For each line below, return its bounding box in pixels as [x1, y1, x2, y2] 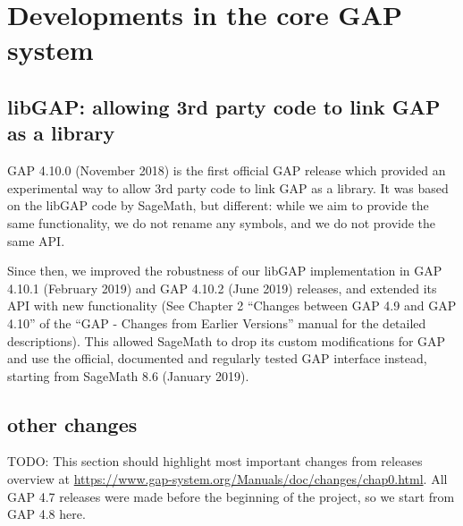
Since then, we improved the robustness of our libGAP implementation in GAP [7, 261, 442, 280]
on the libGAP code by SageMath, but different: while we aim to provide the [7, 196, 429, 215]
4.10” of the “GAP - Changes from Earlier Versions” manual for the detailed [7, 313, 426, 332]
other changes [7, 410, 138, 437]
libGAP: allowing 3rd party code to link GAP [7, 92, 441, 120]
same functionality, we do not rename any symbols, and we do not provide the [7, 213, 436, 232]
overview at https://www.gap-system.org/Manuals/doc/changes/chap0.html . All [7, 470, 448, 488]
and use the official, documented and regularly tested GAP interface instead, [7, 349, 427, 368]
